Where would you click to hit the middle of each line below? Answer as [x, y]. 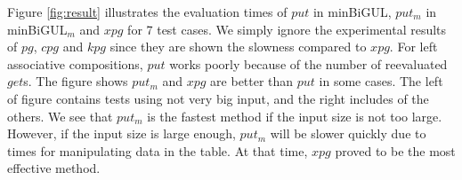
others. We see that [60, 116]
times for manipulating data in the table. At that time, [158, 150]
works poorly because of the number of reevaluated [308, 63]
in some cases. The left [381, 81]
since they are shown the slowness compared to [238, 47]
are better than [252, 81]
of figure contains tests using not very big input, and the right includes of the [218, 98]
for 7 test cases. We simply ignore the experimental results [287, 29]
